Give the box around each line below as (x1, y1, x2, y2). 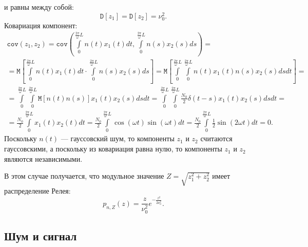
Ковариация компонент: (4, 20, 78, 30)
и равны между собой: (4, 2, 74, 12)
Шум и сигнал (4, 227, 77, 243)
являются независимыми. (4, 153, 83, 164)
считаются (200, 133, 233, 144)
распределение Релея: (4, 185, 71, 196)
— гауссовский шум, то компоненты (61, 133, 175, 144)
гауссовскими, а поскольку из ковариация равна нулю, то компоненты (4, 143, 222, 154)
